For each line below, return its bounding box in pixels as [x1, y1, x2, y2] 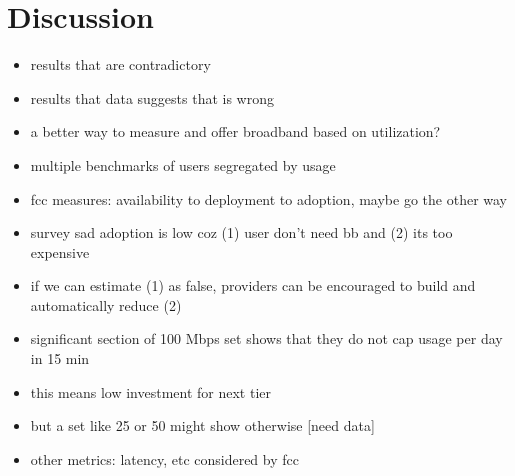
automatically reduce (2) [30, 294, 182, 315]
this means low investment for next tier [30, 381, 272, 402]
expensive [30, 241, 90, 262]
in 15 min [30, 348, 90, 369]
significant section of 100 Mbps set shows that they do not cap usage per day [30, 328, 503, 349]
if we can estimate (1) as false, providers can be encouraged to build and [30, 275, 476, 296]
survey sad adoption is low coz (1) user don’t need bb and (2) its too [30, 222, 453, 243]
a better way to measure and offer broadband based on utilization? [30, 121, 441, 142]
